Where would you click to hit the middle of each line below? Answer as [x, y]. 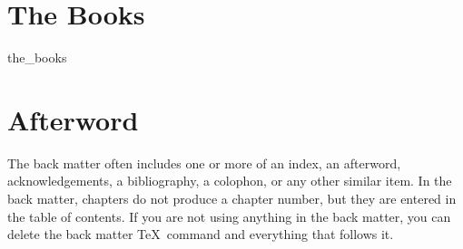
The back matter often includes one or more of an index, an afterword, [204, 163]
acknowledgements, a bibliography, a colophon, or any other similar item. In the [230, 181]
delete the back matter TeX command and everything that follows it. [201, 234]
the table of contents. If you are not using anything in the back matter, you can [229, 216]
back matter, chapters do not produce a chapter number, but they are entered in [232, 199]
